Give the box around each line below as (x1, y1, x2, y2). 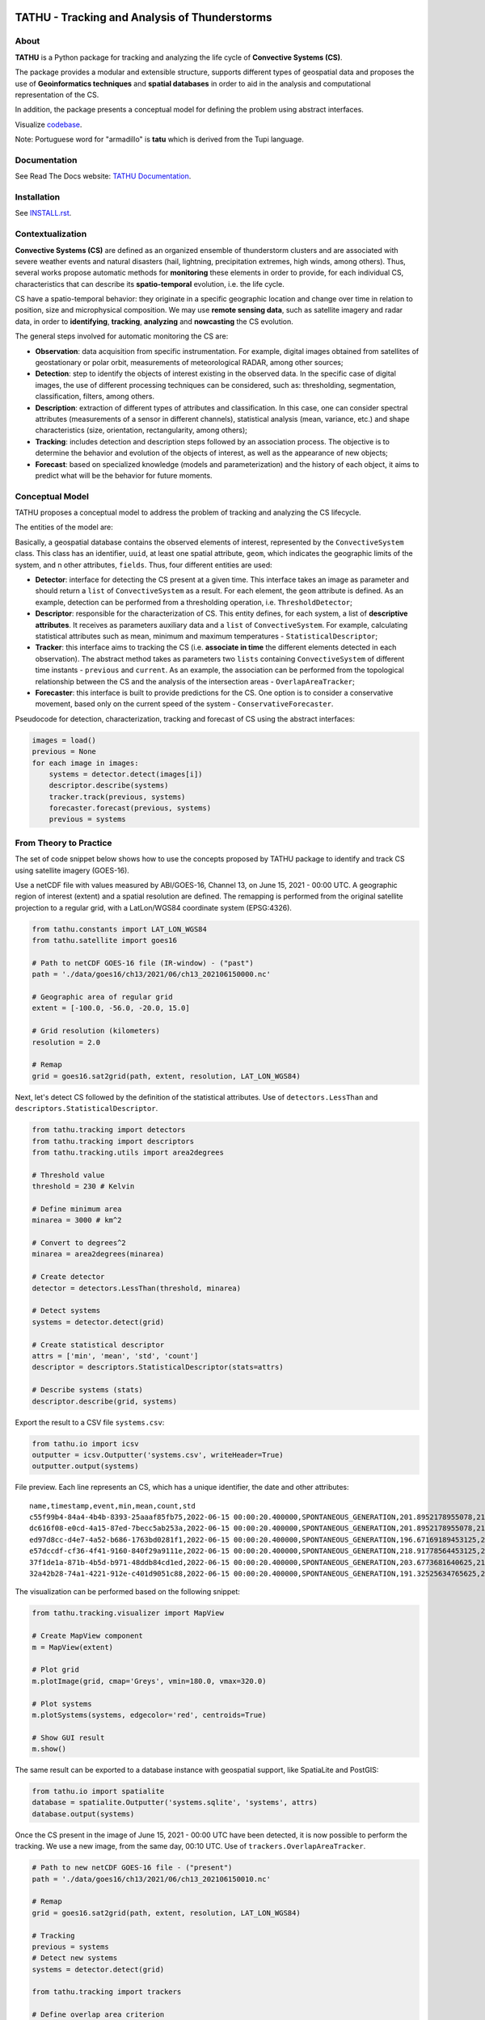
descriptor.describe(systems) (48, 781, 169, 790)
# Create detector (32, 1273, 105, 1281)
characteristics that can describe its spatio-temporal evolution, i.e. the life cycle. (15, 279, 285, 288)
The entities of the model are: (15, 522, 113, 532)
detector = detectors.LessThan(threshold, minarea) (32, 1283, 242, 1293)
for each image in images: (32, 758, 139, 768)
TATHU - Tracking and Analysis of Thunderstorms (15, 11, 272, 24)
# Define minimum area (32, 1204, 122, 1214)
